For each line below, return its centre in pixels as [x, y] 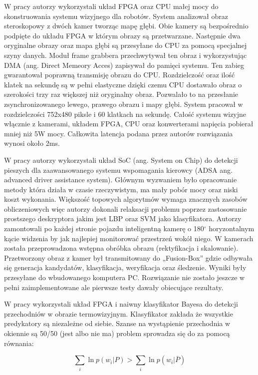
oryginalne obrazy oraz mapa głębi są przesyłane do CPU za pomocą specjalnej [126, 45]
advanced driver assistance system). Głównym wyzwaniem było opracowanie [121, 180]
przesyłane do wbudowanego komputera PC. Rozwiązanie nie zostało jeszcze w [125, 277]
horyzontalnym [232, 228]
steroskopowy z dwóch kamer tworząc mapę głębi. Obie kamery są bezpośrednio [126, 26]
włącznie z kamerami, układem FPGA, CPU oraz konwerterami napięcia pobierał [129, 124]
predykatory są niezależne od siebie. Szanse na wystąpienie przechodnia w [117, 323]
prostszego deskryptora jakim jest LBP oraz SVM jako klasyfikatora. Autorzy [123, 218]
